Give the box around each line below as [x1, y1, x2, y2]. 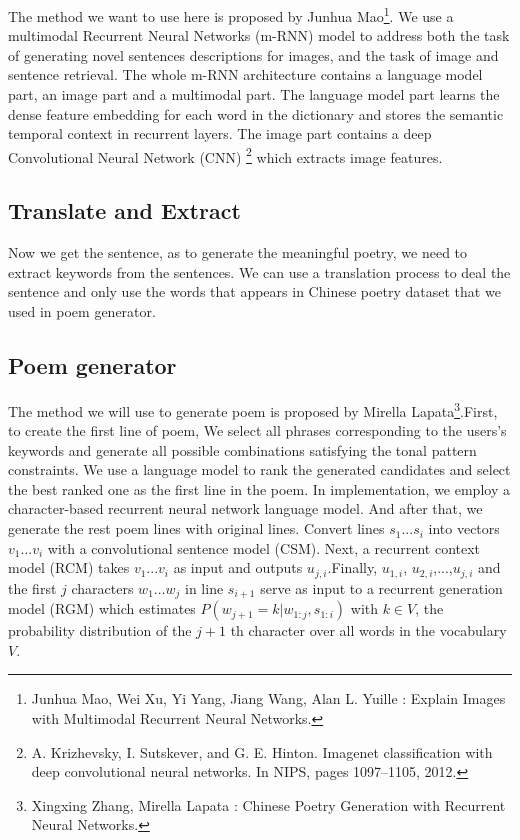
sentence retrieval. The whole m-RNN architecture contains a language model [8, 64, 483, 85]
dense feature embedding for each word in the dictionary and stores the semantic [8, 103, 504, 124]
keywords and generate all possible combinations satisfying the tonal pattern [8, 439, 477, 460]
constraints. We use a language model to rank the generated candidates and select [8, 459, 511, 480]
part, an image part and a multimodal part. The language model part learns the [8, 84, 500, 105]
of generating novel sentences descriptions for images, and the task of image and [8, 44, 499, 65]
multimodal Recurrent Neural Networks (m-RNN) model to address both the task [8, 25, 510, 46]
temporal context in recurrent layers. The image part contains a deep [8, 123, 432, 144]
